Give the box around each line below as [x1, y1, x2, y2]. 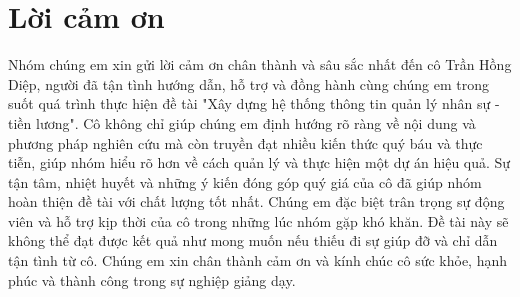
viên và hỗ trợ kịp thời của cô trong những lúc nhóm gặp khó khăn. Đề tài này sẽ [8, 210, 509, 231]
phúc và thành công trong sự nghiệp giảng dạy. [8, 269, 296, 290]
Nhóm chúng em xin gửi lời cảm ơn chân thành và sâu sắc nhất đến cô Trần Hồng [8, 54, 512, 75]
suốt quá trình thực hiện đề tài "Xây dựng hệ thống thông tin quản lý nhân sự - [8, 93, 500, 114]
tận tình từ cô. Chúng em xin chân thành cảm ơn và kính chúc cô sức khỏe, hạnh [8, 250, 508, 271]
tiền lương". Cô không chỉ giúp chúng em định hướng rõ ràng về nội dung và [8, 112, 476, 133]
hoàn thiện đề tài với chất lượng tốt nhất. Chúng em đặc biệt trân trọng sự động [8, 191, 505, 212]
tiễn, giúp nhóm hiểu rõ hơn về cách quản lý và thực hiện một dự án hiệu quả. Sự [8, 152, 511, 173]
